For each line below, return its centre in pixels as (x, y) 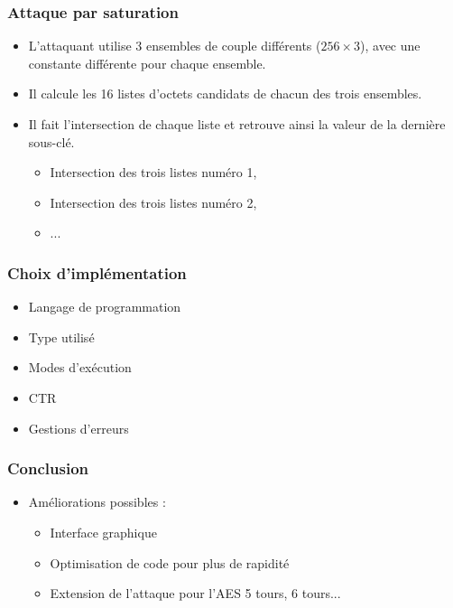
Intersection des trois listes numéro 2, (153, 202)
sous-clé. (51, 141)
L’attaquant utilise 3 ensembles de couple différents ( (175, 46)
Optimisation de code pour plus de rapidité (170, 562)
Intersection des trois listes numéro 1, (153, 172)
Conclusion (48, 468)
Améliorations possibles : (97, 502)
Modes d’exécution (80, 367)
